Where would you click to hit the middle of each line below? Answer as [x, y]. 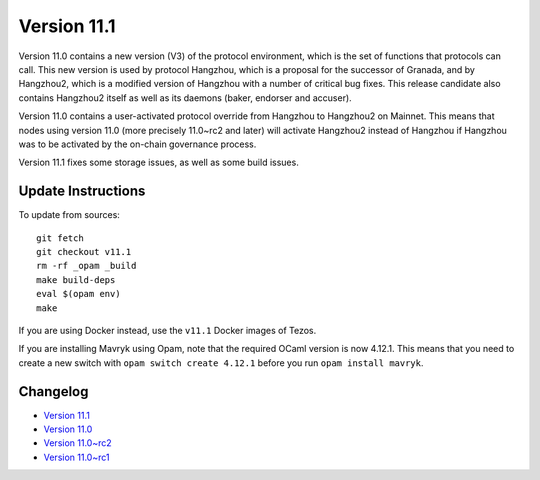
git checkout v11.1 [84, 251]
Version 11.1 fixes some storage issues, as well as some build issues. [158, 162]
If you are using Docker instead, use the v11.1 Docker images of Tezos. [167, 330]
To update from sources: [69, 215]
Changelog [53, 391]
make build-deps [76, 279]
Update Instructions [82, 191]
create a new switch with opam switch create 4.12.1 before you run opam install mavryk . [221, 362]
